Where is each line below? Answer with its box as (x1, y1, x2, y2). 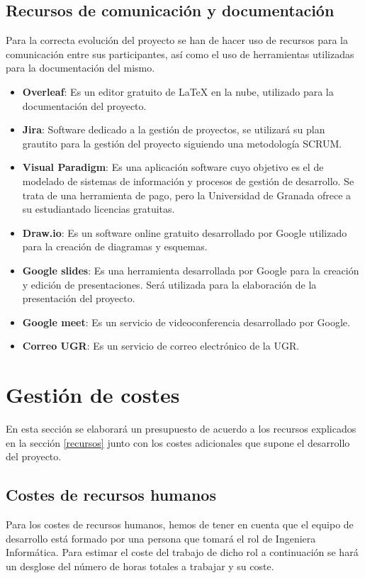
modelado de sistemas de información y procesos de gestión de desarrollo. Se (22, 173, 354, 188)
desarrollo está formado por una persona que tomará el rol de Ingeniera (6, 530, 316, 545)
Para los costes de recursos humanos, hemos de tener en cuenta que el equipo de (6, 517, 354, 531)
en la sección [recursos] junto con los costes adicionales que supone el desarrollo (6, 435, 350, 450)
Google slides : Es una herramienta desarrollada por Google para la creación (22, 262, 359, 277)
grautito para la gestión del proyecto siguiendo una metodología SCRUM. (22, 135, 342, 150)
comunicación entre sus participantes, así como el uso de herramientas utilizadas (6, 46, 354, 61)
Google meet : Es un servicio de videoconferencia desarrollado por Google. (22, 314, 350, 329)
